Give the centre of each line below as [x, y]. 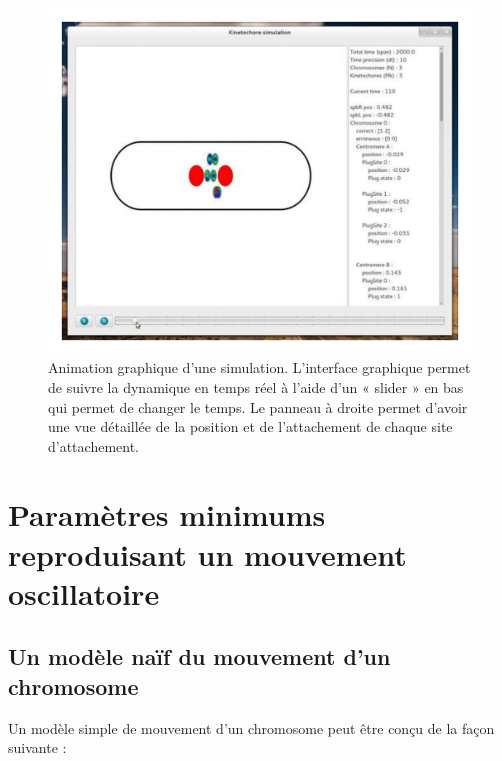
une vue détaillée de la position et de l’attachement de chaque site [250, 426]
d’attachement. [93, 445]
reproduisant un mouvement [207, 553]
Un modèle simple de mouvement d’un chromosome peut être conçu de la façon [251, 727]
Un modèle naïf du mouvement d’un [199, 656]
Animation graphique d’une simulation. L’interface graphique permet [259, 367]
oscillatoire [84, 592]
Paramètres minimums [167, 514]
